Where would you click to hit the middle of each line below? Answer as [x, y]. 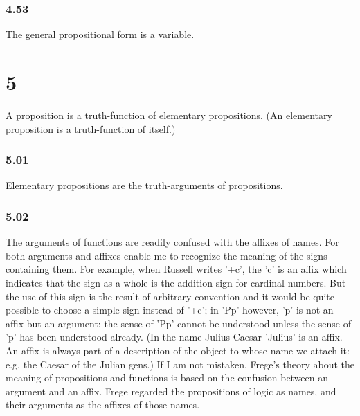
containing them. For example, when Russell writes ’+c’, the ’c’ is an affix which [176, 269]
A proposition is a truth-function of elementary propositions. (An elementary [169, 115]
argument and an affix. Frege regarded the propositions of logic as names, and [171, 391]
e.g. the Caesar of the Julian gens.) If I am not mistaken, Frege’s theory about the [180, 364]
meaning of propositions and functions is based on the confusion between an [167, 378]
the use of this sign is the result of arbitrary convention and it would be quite [170, 296]
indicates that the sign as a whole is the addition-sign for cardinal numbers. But [176, 282]
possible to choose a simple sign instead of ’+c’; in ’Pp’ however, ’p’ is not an [170, 310]
